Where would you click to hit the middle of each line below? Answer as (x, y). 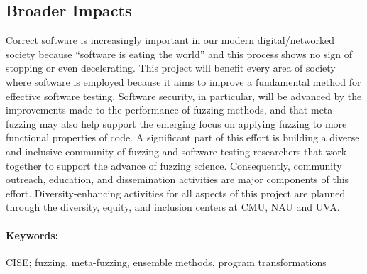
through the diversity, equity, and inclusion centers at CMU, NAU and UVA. (173, 207)
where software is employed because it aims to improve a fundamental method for (183, 81)
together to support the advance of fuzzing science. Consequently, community (174, 165)
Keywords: (32, 235)
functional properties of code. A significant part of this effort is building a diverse (183, 137)
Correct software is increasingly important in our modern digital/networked (170, 40)
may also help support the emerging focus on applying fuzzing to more (193, 123)
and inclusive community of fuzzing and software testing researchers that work (176, 151)
